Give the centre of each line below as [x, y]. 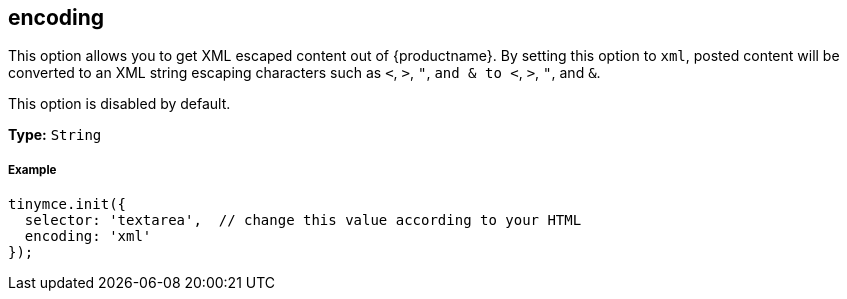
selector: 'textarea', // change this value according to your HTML [303, 220]
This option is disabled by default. [119, 104]
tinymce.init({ [67, 204]
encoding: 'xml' [88, 236]
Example [32, 169]
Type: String [55, 135]
